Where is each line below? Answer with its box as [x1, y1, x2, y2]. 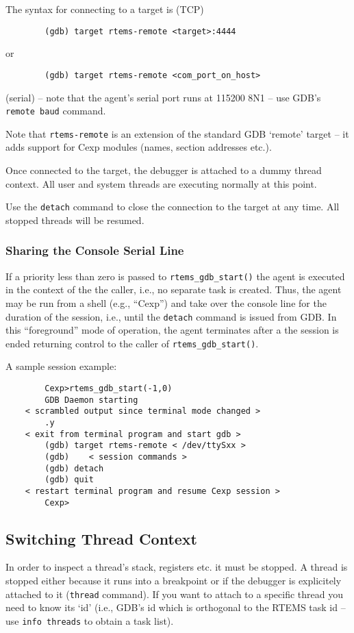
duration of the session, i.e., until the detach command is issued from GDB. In [5, 309, 337, 323]
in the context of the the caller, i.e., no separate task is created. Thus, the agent [5, 282, 342, 297]
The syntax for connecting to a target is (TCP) [5, 2, 204, 16]
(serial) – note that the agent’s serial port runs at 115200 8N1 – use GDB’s [5, 90, 321, 104]
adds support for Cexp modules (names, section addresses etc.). [5, 140, 272, 154]
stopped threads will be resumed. [5, 212, 144, 227]
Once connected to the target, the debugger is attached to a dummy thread [5, 163, 322, 177]
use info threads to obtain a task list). [5, 613, 174, 628]
